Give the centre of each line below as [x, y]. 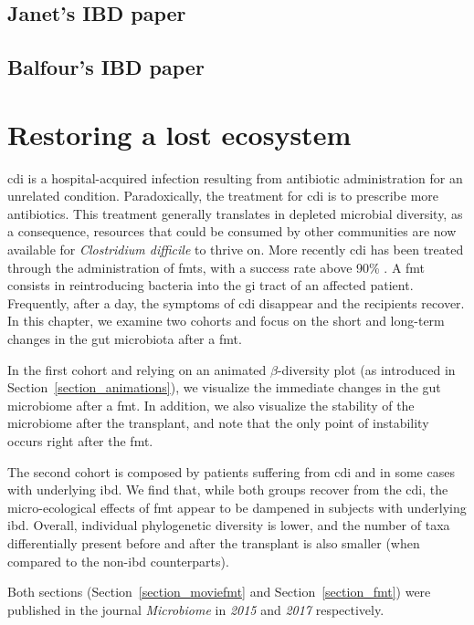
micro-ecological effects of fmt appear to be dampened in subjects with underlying [237, 507]
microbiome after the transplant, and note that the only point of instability [218, 423]
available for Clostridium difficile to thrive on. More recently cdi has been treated [236, 250]
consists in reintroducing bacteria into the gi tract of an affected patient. [211, 285]
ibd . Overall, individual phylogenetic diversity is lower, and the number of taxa [229, 525]
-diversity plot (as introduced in [366, 369]
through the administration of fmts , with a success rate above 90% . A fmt [216, 267]
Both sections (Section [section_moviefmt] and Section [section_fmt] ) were [219, 592]
